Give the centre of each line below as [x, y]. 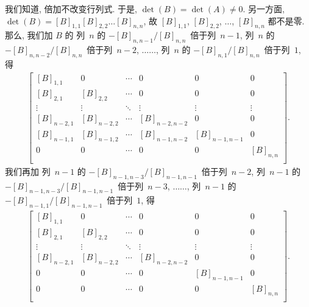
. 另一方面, [264, 9]
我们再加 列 [28, 171]
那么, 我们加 [29, 35]
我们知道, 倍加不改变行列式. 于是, [71, 9]
